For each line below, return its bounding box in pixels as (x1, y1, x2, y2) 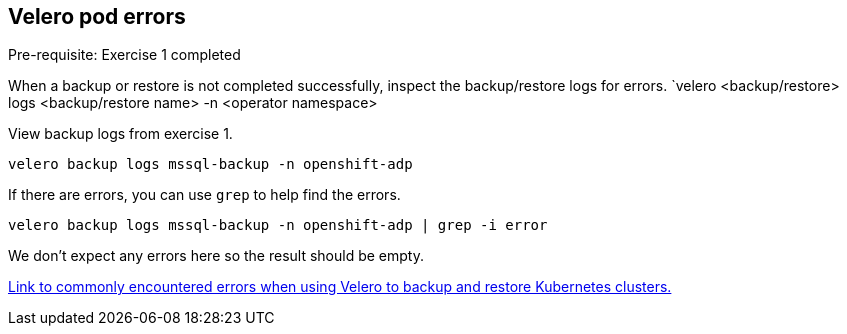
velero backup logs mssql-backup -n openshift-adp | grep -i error (8, 217, 548, 234)
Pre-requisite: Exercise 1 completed (8, 46, 241, 64)
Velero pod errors (8, 4, 186, 29)
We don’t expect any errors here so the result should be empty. (8, 247, 424, 265)
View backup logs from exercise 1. (8, 125, 233, 143)
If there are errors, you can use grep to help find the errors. (8, 186, 401, 204)
